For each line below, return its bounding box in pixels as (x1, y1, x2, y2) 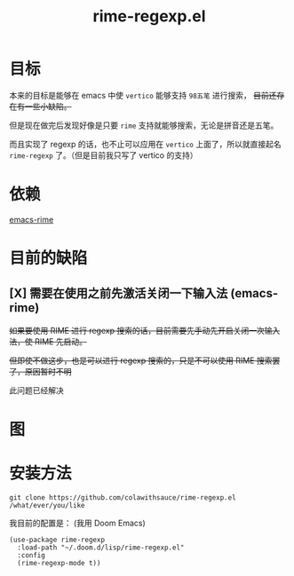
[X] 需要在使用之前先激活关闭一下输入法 (9, 286, 228, 301)
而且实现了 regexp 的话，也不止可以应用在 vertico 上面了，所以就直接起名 (9, 138, 282, 149)
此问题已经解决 (9, 384, 64, 396)
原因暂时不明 (24, 366, 72, 376)
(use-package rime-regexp (9, 535, 105, 544)
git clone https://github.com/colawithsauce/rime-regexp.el (9, 493, 237, 502)
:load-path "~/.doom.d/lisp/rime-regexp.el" (17, 543, 185, 552)
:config (17, 551, 46, 560)
